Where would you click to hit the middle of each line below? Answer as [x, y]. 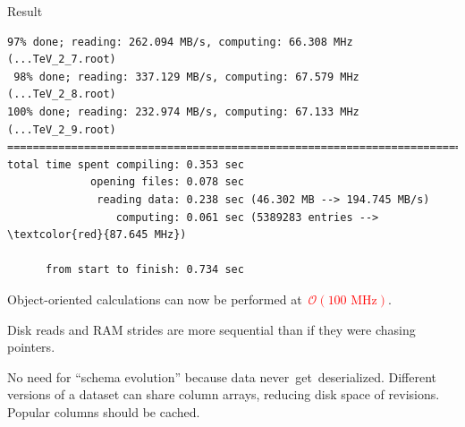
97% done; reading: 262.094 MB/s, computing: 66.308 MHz [180, 42]
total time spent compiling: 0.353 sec [126, 164]
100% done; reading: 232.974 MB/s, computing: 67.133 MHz [183, 111]
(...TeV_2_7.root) [62, 60]
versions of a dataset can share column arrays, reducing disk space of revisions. [224, 394]
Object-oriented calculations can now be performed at [155, 299]
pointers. [31, 347]
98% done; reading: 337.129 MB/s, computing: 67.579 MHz [186, 77]
